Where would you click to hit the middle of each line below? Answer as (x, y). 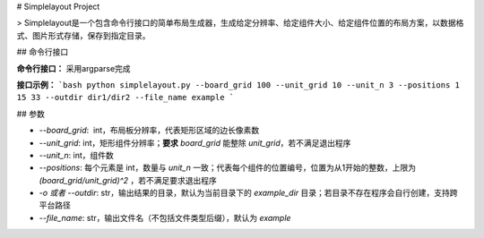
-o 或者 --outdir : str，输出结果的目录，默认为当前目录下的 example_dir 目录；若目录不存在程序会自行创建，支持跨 (248, 193)
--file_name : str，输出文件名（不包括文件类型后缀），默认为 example (165, 217)
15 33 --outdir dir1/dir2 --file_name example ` (125, 98)
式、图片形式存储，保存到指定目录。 (83, 35)
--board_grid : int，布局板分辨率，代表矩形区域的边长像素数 (149, 131)
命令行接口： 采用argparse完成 (73, 68)
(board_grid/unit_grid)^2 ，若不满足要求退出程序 (128, 180)
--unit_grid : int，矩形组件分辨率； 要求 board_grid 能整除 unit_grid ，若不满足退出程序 (195, 142)
